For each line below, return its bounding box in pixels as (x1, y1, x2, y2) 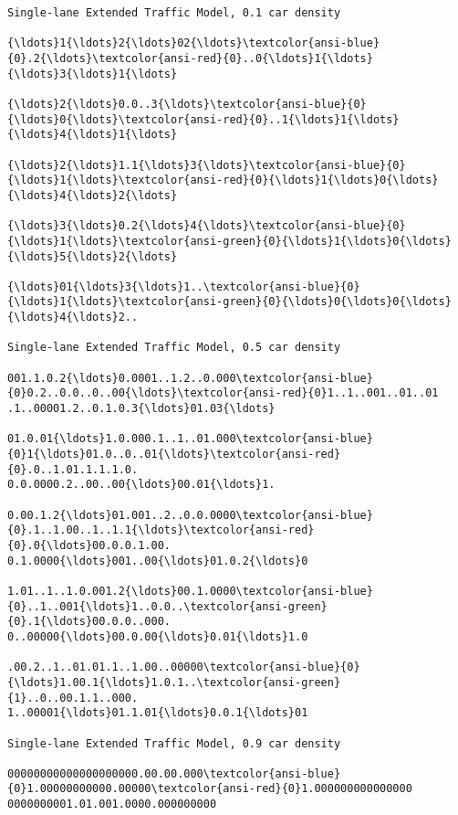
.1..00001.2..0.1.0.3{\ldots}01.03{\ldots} (7, 402, 276, 416)
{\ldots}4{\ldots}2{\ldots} (7, 188, 178, 202)
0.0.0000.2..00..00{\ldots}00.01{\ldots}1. (7, 478, 276, 492)
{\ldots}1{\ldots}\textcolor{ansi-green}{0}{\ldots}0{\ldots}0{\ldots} (7, 295, 452, 309)
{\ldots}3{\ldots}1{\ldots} (7, 67, 178, 80)
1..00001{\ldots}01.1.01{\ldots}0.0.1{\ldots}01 (7, 706, 308, 720)
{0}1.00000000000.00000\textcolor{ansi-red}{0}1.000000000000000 (7, 782, 412, 796)
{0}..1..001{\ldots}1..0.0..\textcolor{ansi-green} (7, 599, 328, 613)
